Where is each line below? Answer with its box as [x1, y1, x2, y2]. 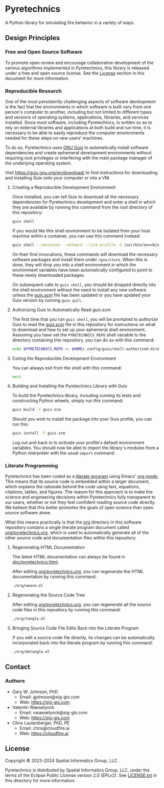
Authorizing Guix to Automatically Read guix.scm [12, 307, 111, 312]
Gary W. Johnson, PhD [12, 689, 58, 694]
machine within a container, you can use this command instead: [12, 233, 141, 239]
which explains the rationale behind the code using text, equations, [5, 484, 141, 490]
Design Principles [5, 34, 60, 42]
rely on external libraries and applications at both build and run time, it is [5, 124, 151, 130]
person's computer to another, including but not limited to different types [5, 109, 152, 115]
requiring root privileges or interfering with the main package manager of [5, 155, 153, 161]
